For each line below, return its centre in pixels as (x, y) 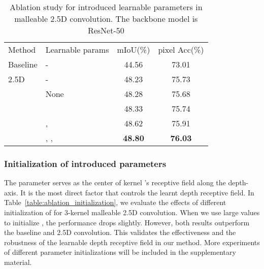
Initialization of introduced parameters (85, 163)
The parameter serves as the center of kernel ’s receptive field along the (115, 182)
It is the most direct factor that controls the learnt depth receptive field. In (137, 192)
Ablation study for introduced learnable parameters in (106, 7)
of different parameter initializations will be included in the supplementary (120, 252)
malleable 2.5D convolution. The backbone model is (106, 19)
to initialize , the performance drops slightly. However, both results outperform (127, 222)
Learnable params (77, 49)
